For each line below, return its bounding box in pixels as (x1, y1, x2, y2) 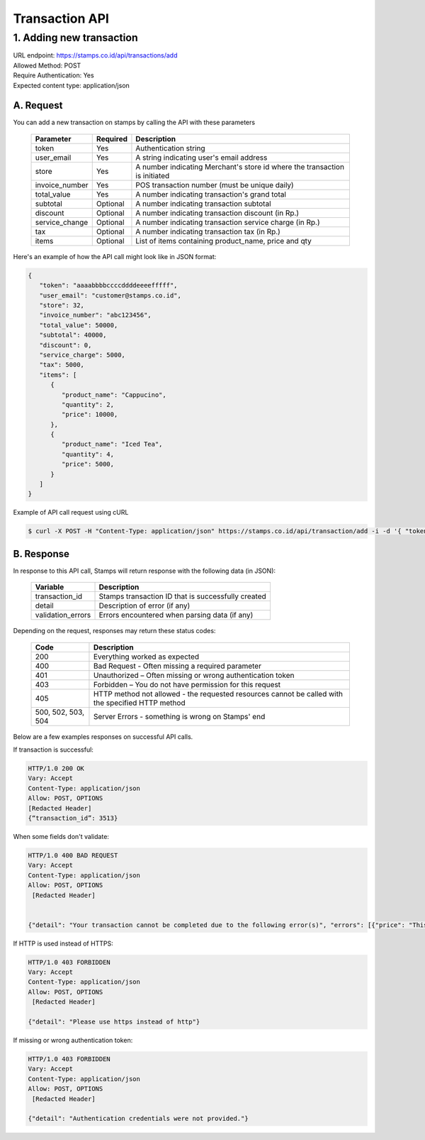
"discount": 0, (39, 341, 92, 349)
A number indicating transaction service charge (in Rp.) (135, 217, 320, 227)
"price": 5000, (61, 460, 115, 468)
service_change (35, 217, 89, 227)
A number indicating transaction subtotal (135, 199, 272, 209)
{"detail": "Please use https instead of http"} (28, 1018, 200, 1026)
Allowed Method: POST (13, 61, 81, 70)
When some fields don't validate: (13, 833, 110, 840)
